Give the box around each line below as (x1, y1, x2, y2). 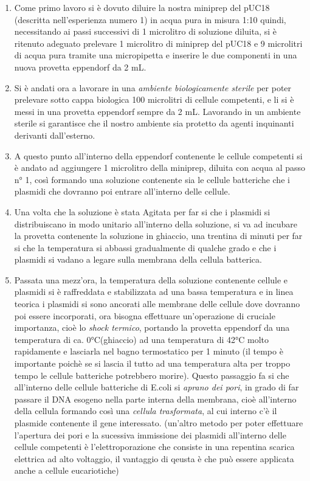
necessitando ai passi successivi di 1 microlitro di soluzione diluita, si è (14, 25, 277, 38)
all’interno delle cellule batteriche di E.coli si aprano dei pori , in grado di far (14, 381, 299, 393)
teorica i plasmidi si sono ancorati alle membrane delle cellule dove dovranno (14, 297, 300, 310)
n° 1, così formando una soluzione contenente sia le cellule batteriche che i (14, 173, 290, 185)
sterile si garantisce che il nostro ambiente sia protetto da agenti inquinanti (14, 117, 294, 130)
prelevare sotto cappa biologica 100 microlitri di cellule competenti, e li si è (14, 93, 294, 106)
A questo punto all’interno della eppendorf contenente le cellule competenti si (14, 149, 303, 162)
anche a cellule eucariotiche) (14, 464, 119, 477)
